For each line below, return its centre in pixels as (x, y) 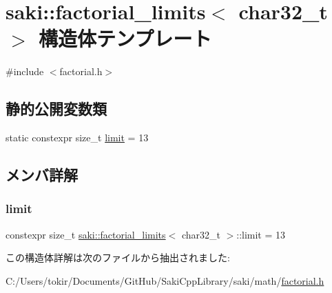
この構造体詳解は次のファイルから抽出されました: (118, 257)
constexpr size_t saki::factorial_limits (86, 234)
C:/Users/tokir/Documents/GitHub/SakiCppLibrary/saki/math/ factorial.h (165, 280)
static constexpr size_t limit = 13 (77, 138)
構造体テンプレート (125, 38)
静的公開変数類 (56, 109)
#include (25, 71)
